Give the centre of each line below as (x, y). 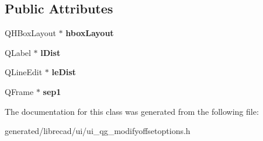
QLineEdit (24, 72)
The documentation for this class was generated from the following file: (132, 111)
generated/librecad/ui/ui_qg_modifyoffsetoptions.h (98, 131)
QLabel (18, 52)
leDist (64, 72)
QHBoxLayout (30, 33)
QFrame (19, 91)
